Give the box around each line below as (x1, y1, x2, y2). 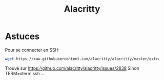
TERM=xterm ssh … (5, 70, 45, 76)
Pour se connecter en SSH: (5, 47, 60, 53)
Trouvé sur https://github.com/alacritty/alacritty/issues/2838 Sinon (5, 65, 140, 71)
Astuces (5, 31, 40, 42)
